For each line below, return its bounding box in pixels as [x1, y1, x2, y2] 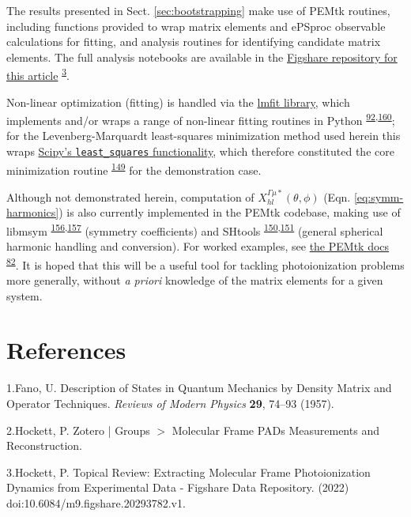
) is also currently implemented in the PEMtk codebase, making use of [58, 204, 401, 221]
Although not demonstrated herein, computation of [6, 188, 255, 205]
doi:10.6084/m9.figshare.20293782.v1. [6, 494, 186, 511]
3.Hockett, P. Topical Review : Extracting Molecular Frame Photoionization [6, 463, 371, 480]
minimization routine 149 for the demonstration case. [6, 159, 262, 178]
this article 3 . [6, 65, 70, 84]
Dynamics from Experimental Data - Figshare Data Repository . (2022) [6, 479, 349, 496]
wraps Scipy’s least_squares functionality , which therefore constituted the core [6, 143, 394, 160]
